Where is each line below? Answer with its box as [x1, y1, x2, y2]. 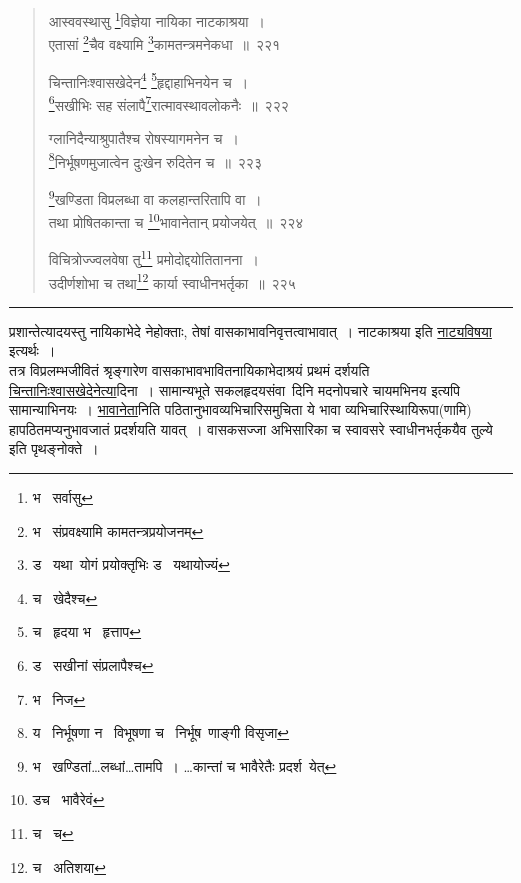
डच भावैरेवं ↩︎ [32, 789, 105, 810]
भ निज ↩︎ [32, 688, 86, 709]
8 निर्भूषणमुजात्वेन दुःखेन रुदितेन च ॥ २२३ [48, 148, 262, 172]
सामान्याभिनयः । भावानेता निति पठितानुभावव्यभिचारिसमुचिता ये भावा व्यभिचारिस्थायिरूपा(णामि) [9, 399, 472, 420]
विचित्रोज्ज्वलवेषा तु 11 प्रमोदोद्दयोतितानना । [48, 246, 259, 269]
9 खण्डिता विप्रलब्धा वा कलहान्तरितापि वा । [48, 185, 262, 209]
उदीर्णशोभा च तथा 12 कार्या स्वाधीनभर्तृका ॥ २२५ [48, 269, 296, 293]
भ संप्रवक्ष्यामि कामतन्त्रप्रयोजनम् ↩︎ [32, 520, 204, 541]
